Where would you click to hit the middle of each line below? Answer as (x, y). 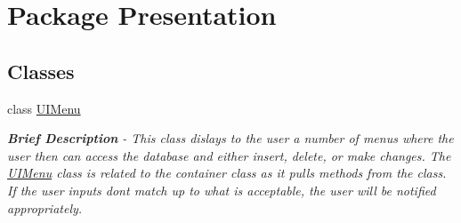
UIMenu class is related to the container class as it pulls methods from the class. (227, 173)
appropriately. (45, 207)
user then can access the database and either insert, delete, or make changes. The (229, 155)
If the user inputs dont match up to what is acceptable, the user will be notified (222, 190)
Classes (41, 71)
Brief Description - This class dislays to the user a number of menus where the (230, 138)
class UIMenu (44, 108)
